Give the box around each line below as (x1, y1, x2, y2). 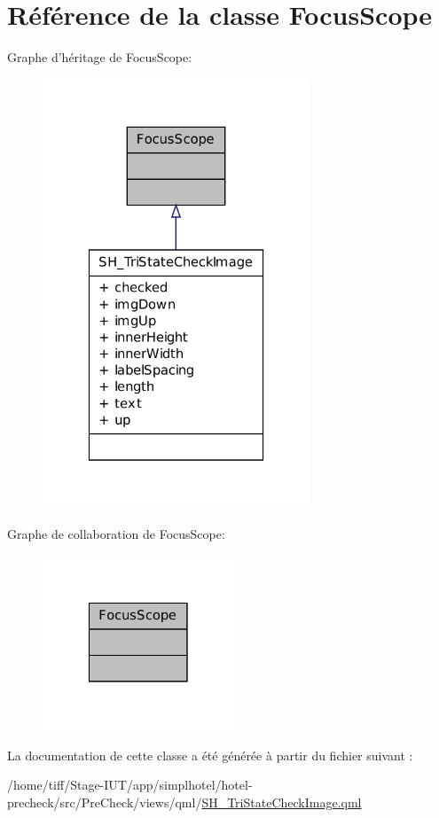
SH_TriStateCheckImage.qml (201, 792, 362, 811)
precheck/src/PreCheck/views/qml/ (7, 792, 202, 811)
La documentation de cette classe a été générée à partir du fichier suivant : (7, 745, 413, 764)
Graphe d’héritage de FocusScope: (7, 48, 192, 66)
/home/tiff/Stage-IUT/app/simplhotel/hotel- (7, 775, 253, 794)
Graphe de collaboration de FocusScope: (7, 524, 225, 542)
